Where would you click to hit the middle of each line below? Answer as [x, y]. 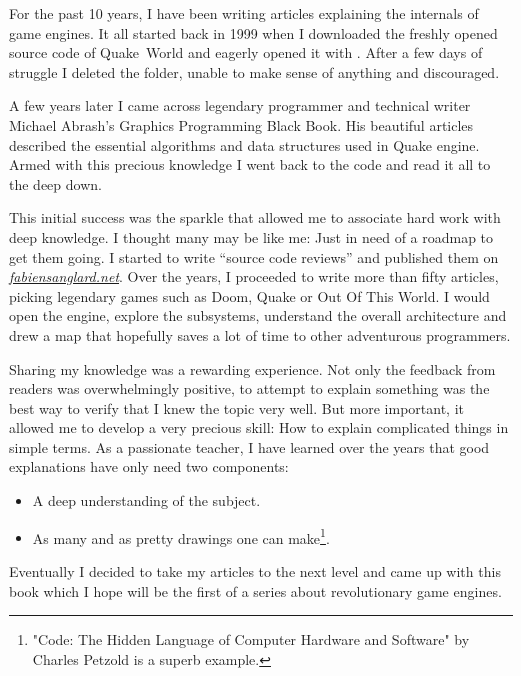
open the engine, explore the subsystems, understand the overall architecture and [258, 315]
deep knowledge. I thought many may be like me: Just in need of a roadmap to [251, 236]
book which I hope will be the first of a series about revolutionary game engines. [255, 590]
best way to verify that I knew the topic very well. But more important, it [237, 407]
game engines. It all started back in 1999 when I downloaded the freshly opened [253, 32]
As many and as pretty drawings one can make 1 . [181, 536]
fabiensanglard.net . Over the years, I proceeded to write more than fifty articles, [254, 276]
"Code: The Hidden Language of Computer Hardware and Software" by [251, 639]
